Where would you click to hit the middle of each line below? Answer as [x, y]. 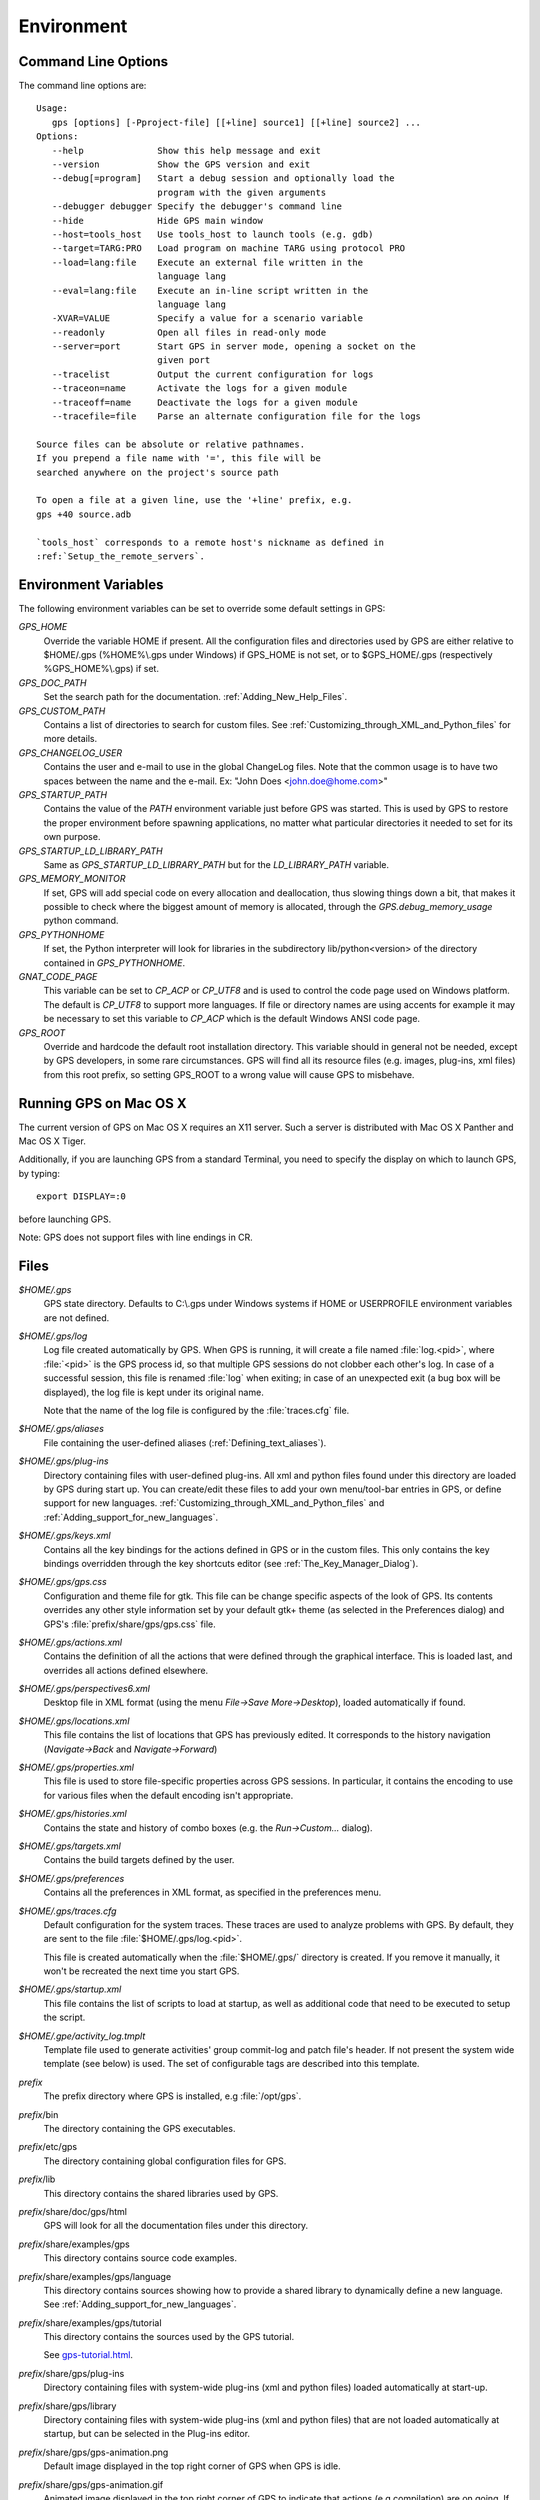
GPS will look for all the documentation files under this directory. [176, 2226]
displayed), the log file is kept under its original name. [153, 1392]
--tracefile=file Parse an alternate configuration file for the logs [236, 416]
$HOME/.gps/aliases [61, 1429]
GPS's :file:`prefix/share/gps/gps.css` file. [129, 1624]
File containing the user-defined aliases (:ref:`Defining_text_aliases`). [185, 1442]
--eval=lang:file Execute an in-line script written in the [210, 290]
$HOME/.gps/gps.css [62, 1582]
